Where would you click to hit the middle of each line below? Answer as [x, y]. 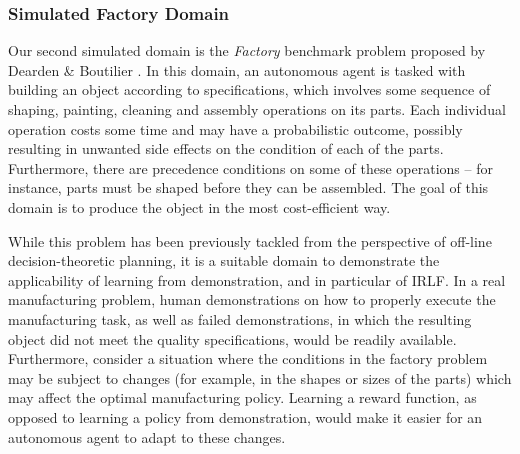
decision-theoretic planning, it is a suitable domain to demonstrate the [224, 260]
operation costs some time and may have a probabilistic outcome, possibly [235, 128]
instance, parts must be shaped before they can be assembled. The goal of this [248, 187]
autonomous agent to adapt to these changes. [147, 436]
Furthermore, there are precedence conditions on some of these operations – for [250, 167]
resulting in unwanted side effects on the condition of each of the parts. [226, 148]
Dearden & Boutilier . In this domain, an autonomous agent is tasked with [237, 69]
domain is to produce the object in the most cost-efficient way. [199, 206]
